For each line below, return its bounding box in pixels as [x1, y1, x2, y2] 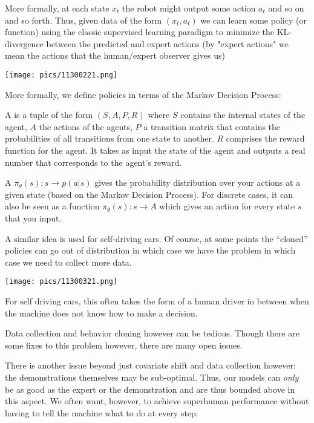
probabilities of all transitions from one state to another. [5, 132, 214, 145]
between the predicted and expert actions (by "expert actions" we [46, 37, 289, 50]
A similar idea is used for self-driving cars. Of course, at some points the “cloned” [5, 232, 308, 244]
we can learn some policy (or [200, 13, 307, 26]
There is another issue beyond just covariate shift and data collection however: [5, 359, 296, 372]
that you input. [5, 211, 62, 224]
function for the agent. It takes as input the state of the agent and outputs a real [5, 144, 306, 156]
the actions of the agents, [39, 120, 132, 133]
